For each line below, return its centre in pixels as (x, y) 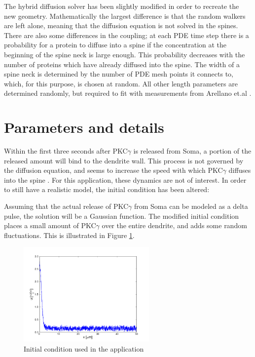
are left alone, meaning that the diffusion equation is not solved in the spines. (121, 25)
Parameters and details (84, 127)
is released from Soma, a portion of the (192, 151)
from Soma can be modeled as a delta (191, 206)
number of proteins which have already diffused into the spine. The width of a (122, 64)
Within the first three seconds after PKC (66, 151)
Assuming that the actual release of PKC (66, 206)
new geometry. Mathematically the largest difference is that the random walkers (125, 16)
